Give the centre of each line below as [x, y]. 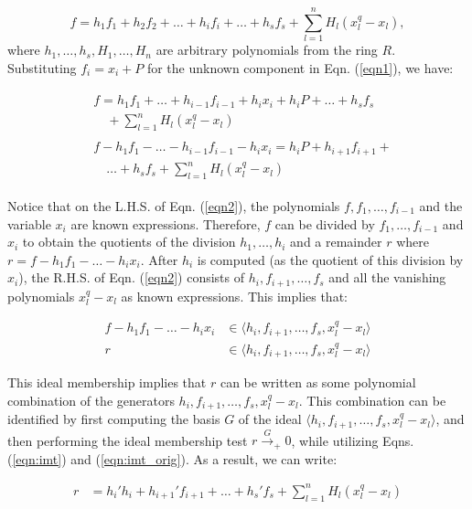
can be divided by [325, 223]
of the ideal [270, 419]
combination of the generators [91, 400]
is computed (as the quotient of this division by [330, 259]
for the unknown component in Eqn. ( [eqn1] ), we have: [300, 67]
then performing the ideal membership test [128, 440]
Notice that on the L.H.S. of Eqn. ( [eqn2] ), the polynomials [174, 206]
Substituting [42, 67]
